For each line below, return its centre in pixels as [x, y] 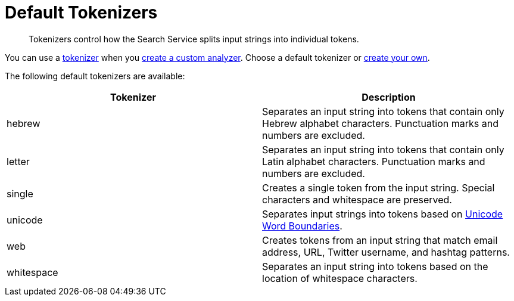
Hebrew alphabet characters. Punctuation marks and [380, 123]
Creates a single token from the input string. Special [379, 187]
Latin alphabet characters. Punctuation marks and [374, 161]
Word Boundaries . [302, 226]
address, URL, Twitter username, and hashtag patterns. [386, 252]
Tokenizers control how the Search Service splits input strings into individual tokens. [194, 39]
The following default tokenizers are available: [95, 76]
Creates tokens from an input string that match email [380, 240]
